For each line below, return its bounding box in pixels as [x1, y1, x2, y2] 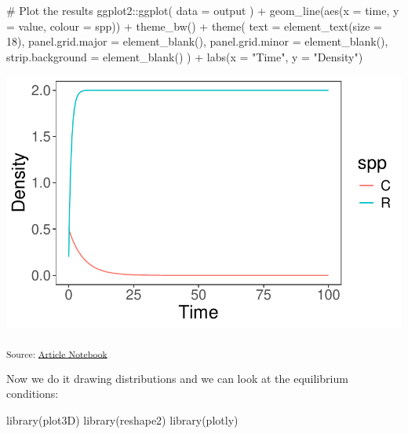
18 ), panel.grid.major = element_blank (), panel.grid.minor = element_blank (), [6, 33, 388, 50]
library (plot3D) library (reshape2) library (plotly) [6, 412, 239, 428]
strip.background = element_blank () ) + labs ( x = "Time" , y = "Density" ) [6, 48, 363, 64]
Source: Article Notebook [6, 347, 107, 360]
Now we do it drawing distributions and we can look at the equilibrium [6, 370, 348, 386]
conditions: [6, 385, 59, 402]
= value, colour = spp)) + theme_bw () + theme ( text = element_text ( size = [6, 17, 383, 34]
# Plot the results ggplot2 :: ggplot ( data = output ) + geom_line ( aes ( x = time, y [6, 2, 399, 18]
